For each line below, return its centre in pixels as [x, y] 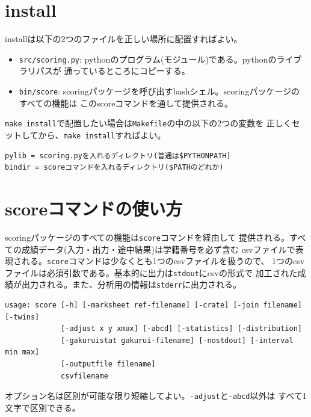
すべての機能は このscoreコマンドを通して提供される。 [126, 103]
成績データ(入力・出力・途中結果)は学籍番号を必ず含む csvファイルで [158, 249]
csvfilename [85, 376]
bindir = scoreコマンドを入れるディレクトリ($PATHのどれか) [114, 168]
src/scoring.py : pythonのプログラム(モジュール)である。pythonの [148, 59]
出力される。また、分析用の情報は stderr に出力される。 [131, 284]
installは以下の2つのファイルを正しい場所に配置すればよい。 [124, 39]
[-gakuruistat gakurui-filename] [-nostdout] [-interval [177, 340]
